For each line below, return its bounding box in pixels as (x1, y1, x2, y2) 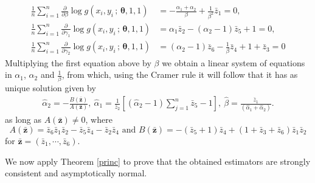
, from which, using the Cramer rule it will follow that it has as (61, 68, 298, 81)
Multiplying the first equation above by (5, 56, 151, 69)
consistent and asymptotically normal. (5, 167, 147, 179)
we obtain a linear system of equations (162, 56, 305, 69)
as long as (5, 113, 42, 126)
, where (85, 113, 112, 126)
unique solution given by (5, 81, 96, 94)
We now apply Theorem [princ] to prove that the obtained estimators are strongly (5, 154, 311, 167)
